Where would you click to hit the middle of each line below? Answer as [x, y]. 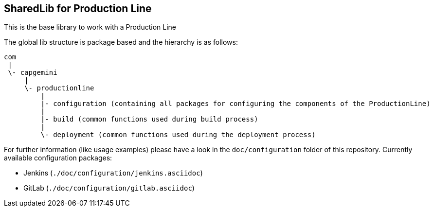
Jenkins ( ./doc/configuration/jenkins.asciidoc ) [113, 173]
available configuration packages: [58, 158]
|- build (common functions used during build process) [149, 119]
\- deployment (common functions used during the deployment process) [178, 135]
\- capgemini [33, 73]
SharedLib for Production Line [78, 9]
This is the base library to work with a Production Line [90, 27]
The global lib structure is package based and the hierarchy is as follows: [121, 42]
